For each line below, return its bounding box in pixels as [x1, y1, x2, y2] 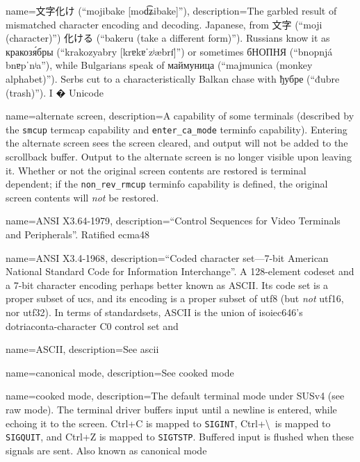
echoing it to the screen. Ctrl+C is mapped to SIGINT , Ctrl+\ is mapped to [6, 415, 331, 430]
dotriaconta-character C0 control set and [6, 318, 179, 333]
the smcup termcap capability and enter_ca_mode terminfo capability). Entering [6, 122, 347, 136]
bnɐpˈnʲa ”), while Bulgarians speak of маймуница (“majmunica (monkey [6, 58, 313, 72]
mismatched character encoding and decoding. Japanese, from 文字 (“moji [6, 17, 322, 31]
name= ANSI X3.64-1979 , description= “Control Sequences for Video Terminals [6, 213, 341, 228]
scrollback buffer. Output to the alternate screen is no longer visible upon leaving [6, 149, 352, 163]
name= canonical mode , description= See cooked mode [6, 365, 234, 379]
